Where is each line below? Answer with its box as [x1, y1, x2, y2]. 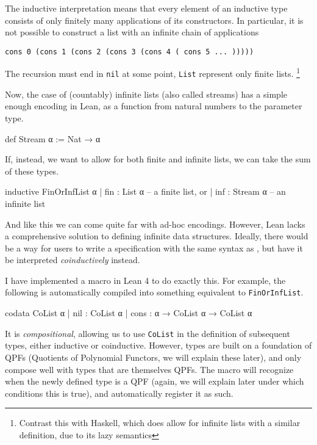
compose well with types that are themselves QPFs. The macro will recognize [5, 363, 294, 375]
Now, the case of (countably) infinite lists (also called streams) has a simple [5, 87, 287, 100]
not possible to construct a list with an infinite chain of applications [5, 26, 259, 38]
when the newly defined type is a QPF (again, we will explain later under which [5, 375, 304, 388]
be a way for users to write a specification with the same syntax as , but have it [5, 241, 303, 254]
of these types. [5, 164, 59, 177]
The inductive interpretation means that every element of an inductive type [5, 2, 288, 14]
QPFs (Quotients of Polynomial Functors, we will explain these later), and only [5, 350, 302, 363]
